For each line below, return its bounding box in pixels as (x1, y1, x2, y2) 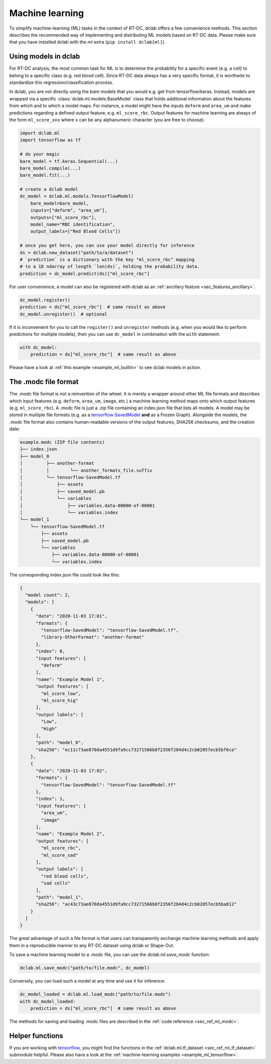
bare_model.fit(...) (20, 172, 70, 178)
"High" (41, 726, 57, 732)
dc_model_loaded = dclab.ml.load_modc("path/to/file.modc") (20, 992, 171, 997)
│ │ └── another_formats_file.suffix (20, 467, 153, 473)
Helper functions (9, 1031, 64, 1040)
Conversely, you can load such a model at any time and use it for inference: (9, 978, 166, 984)
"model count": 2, (25, 593, 70, 598)
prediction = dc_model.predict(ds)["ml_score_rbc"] (20, 271, 150, 276)
